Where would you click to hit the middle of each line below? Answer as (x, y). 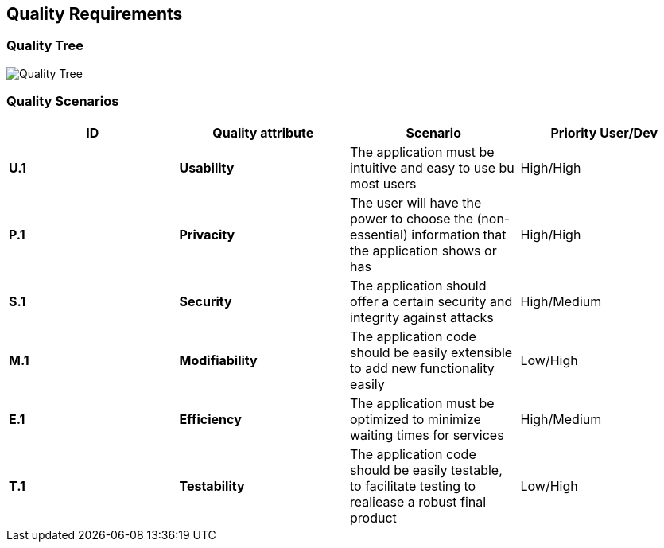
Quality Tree (45, 46)
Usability (207, 167)
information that (459, 234)
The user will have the (416, 202)
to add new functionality (422, 368)
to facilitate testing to (413, 486)
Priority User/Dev (604, 132)
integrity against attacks (422, 317)
